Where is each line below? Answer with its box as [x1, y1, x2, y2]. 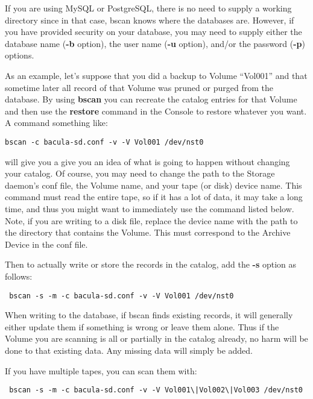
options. [5, 49, 34, 61]
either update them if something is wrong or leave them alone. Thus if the [5, 320, 279, 333]
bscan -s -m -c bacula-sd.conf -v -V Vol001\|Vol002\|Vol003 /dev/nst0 [9, 386, 303, 395]
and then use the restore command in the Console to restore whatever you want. [5, 104, 307, 117]
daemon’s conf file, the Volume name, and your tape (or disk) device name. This [5, 178, 302, 191]
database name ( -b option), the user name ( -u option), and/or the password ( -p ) [5, 37, 306, 49]
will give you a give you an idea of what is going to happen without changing [5, 155, 290, 168]
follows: [5, 269, 33, 282]
